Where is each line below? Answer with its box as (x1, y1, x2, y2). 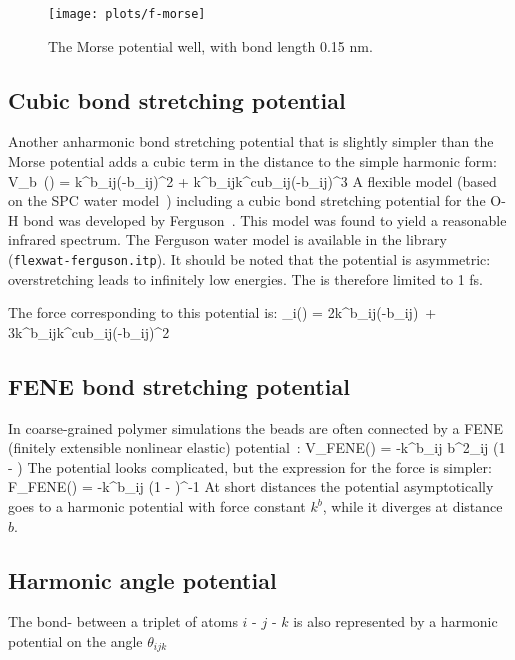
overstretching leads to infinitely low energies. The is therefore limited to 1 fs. (8, 268, 483, 289)
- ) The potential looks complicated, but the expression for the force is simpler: (8, 456, 492, 477)
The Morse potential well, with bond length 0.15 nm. (48, 35, 373, 56)
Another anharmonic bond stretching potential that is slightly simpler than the (8, 131, 494, 152)
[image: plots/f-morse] (48, 7, 206, 21)
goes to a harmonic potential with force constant (8, 496, 306, 517)
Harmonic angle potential (8, 564, 277, 595)
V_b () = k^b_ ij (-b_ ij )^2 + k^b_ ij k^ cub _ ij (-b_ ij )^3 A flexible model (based (8, 170, 497, 191)
